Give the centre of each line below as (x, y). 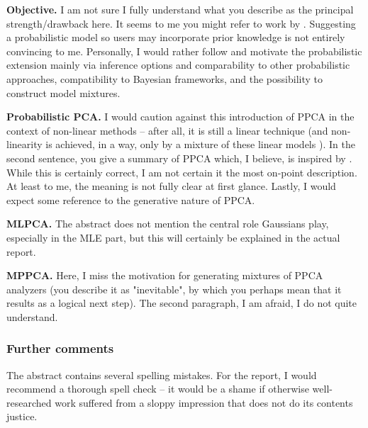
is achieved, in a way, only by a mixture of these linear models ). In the (200, 144)
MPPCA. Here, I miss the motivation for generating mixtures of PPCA (165, 275)
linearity (24, 144)
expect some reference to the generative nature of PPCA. (131, 199)
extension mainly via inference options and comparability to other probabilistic (178, 65)
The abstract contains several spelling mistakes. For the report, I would (162, 374)
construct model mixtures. (63, 92)
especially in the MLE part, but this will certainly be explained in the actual (173, 237)
